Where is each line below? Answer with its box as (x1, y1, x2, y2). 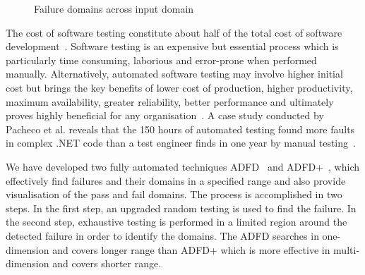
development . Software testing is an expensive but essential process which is (6, 39, 339, 54)
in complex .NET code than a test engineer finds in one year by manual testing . (6, 135, 356, 150)
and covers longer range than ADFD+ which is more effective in (52, 242, 330, 257)
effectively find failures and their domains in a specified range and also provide (6, 173, 346, 188)
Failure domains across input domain (34, 1, 194, 16)
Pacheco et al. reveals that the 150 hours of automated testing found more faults (6, 121, 355, 136)
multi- (333, 242, 360, 257)
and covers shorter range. (52, 256, 162, 271)
